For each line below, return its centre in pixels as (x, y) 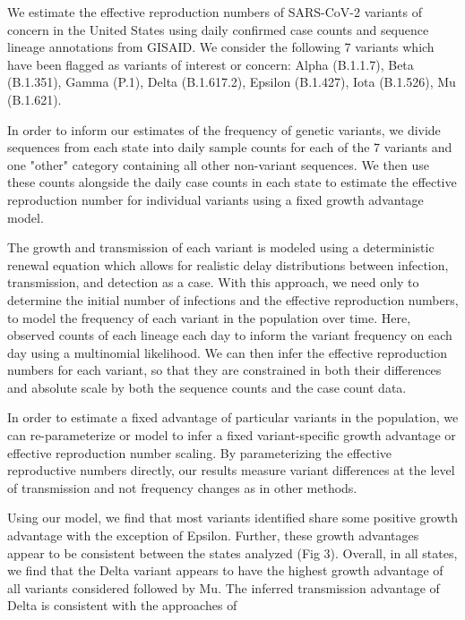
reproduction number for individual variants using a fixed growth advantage (215, 199)
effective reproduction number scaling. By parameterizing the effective (199, 452)
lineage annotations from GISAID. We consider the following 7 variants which (221, 47)
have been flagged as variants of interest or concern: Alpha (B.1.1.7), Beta (211, 64)
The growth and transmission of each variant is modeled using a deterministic (221, 247)
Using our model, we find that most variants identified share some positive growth (233, 518)
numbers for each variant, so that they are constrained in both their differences (224, 370)
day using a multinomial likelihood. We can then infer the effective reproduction (228, 352)
